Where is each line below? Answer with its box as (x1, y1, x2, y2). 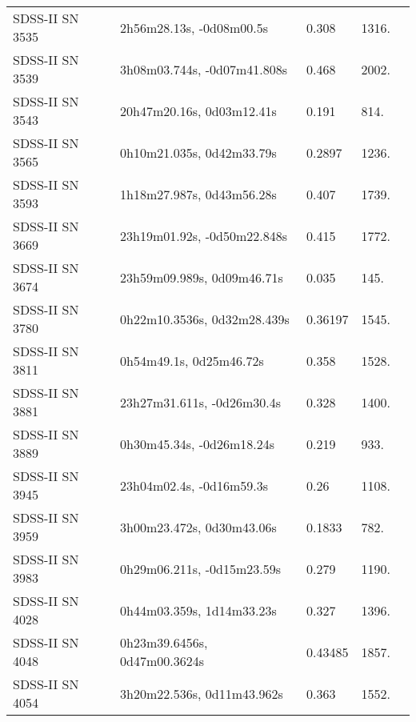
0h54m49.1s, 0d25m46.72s (119, 351, 264, 370)
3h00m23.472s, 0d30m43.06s (119, 517, 277, 536)
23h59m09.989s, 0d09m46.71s (119, 267, 283, 287)
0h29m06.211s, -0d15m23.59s (119, 559, 282, 578)
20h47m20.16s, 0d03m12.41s (119, 101, 277, 120)
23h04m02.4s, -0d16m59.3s (119, 475, 269, 495)
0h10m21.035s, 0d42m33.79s (119, 142, 277, 162)
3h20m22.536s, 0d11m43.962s (119, 684, 283, 703)
